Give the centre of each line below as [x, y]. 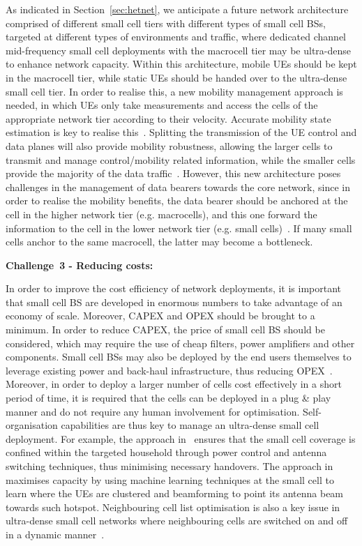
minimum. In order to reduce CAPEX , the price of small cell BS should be [165, 329]
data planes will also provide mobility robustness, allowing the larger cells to [169, 145]
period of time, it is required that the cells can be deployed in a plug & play [168, 398]
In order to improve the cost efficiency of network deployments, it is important [174, 288]
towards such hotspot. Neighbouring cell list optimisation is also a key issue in [173, 507]
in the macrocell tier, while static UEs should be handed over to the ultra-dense [176, 77]
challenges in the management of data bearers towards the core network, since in [178, 187]
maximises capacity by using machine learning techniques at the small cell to [170, 479]
